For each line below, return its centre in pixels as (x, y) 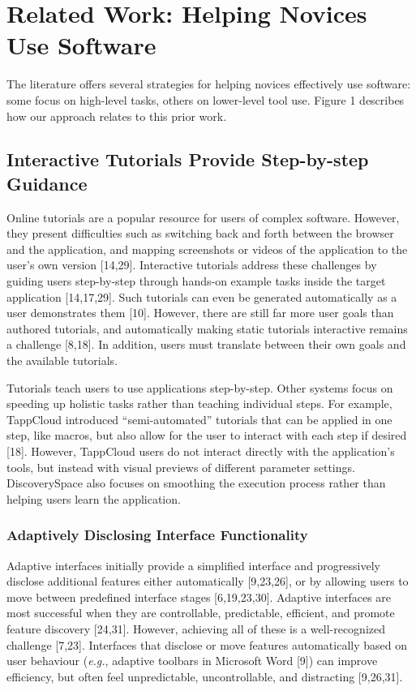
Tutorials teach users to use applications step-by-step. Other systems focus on (200, 387)
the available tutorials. (62, 361)
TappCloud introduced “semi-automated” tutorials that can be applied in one (199, 419)
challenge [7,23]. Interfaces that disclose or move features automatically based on (207, 644)
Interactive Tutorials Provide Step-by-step (188, 159)
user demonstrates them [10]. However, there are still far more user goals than (200, 313)
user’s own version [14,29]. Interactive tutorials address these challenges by (192, 265)
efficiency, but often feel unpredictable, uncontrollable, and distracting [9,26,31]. (205, 676)
